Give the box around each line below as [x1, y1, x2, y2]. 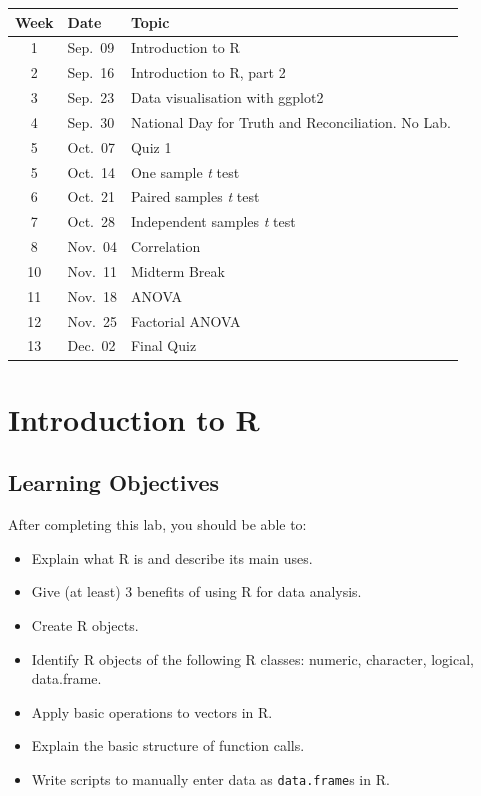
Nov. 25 [67, 310, 117, 331]
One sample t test [130, 161, 240, 182]
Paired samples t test [130, 186, 260, 207]
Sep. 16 [67, 62, 115, 83]
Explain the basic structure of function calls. [31, 735, 305, 756]
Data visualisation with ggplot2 [130, 87, 324, 108]
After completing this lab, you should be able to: [8, 514, 307, 535]
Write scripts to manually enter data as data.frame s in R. [31, 768, 390, 789]
